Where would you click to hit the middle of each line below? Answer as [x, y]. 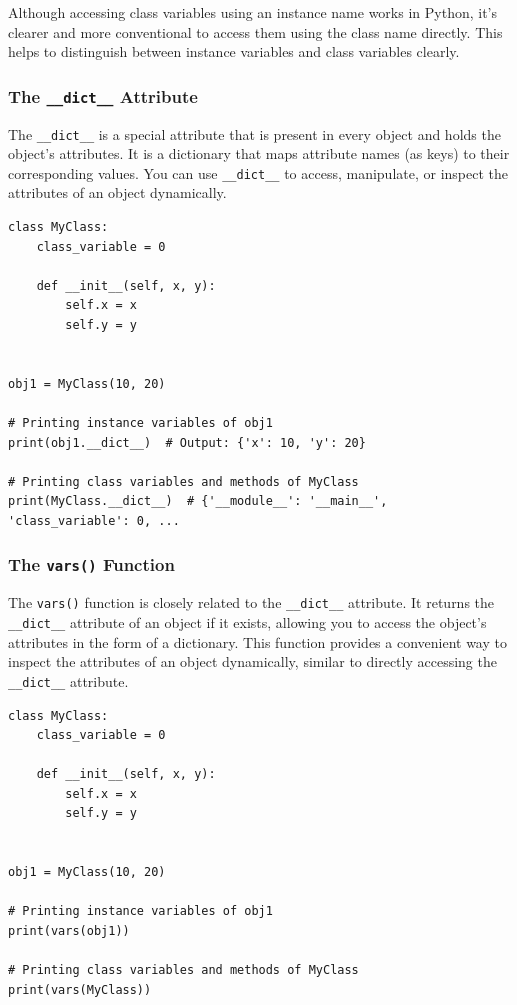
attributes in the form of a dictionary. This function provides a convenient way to [257, 641]
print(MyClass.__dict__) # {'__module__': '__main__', [198, 501]
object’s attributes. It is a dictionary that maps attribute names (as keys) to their [259, 153]
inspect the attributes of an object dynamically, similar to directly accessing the [252, 661]
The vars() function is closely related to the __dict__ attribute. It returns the [251, 602]
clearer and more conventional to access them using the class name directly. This [255, 31]
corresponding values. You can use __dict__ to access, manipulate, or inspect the [258, 172]
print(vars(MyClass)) [80, 989]
